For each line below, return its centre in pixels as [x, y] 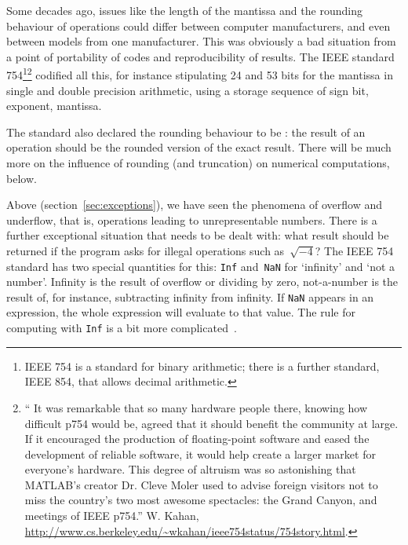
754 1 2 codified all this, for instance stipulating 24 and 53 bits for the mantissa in [200, 74]
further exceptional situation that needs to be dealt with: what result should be [198, 235]
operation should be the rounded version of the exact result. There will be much [199, 147]
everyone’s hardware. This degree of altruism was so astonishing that [190, 469]
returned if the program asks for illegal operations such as [146, 250]
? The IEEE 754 [354, 250]
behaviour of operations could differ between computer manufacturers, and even [199, 26]
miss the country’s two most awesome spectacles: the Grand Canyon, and [201, 500]
